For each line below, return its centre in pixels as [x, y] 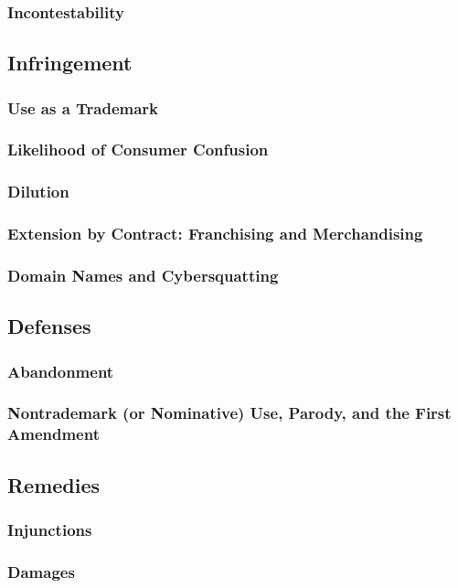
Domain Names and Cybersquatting [143, 275]
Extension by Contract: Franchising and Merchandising [215, 234]
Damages [41, 571]
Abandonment [61, 371]
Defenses [49, 326]
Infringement [70, 63]
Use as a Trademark [83, 107]
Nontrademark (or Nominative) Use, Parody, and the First [229, 413]
